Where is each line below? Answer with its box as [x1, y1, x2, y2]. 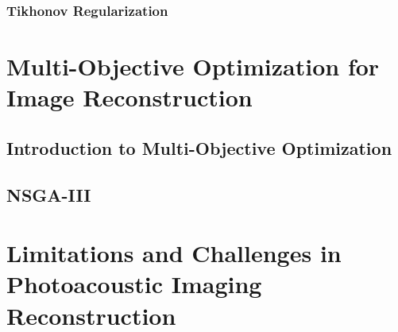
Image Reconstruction [6, 81, 253, 114]
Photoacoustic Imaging [6, 268, 262, 300]
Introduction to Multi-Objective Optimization [6, 135, 392, 160]
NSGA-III [6, 182, 91, 207]
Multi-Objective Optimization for [6, 50, 380, 83]
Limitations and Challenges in [6, 237, 342, 269]
